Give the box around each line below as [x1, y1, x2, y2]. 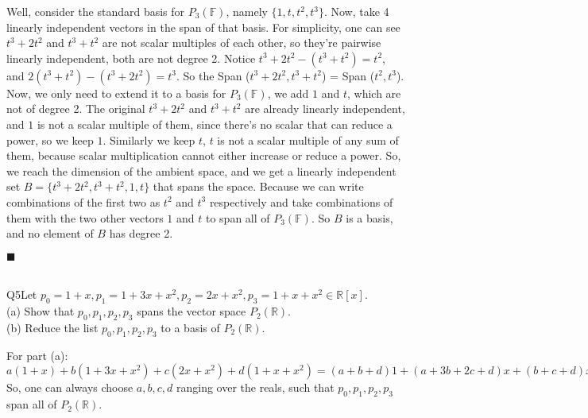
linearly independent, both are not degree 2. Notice [6, 49, 256, 66]
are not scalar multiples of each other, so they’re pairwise [102, 34, 381, 51]
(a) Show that [6, 303, 75, 319]
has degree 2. [109, 225, 173, 242]
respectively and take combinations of [209, 193, 393, 210]
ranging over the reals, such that [176, 379, 335, 396]
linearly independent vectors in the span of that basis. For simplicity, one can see [6, 18, 400, 35]
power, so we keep [6, 131, 94, 148]
